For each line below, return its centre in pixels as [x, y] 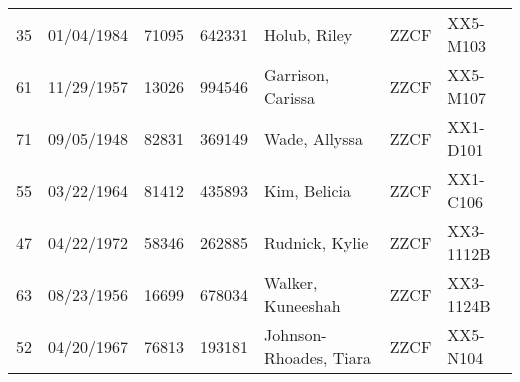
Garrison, [297, 74]
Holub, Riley [308, 34]
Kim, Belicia [307, 190]
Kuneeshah [302, 305]
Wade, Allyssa [313, 138]
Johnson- [295, 334]
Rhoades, [296, 357]
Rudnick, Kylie [316, 242]
